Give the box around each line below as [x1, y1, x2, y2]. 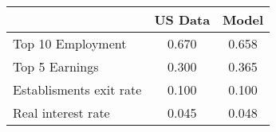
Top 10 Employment [13, 34, 127, 52]
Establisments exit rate [13, 80, 142, 99]
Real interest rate [13, 103, 110, 122]
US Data [154, 10, 211, 29]
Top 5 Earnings [13, 57, 99, 76]
